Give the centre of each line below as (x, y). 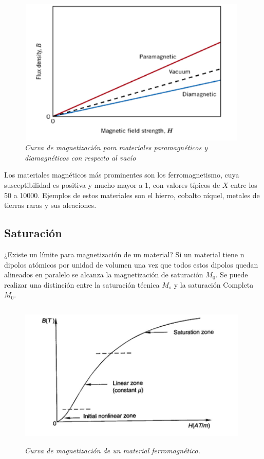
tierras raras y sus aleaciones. (50, 205)
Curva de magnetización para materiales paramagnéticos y (116, 147)
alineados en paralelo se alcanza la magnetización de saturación (104, 275)
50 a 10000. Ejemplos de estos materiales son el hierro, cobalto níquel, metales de (132, 195)
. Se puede (232, 275)
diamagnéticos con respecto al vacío (80, 157)
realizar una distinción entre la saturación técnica (82, 284)
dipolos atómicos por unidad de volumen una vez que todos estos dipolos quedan (131, 264)
